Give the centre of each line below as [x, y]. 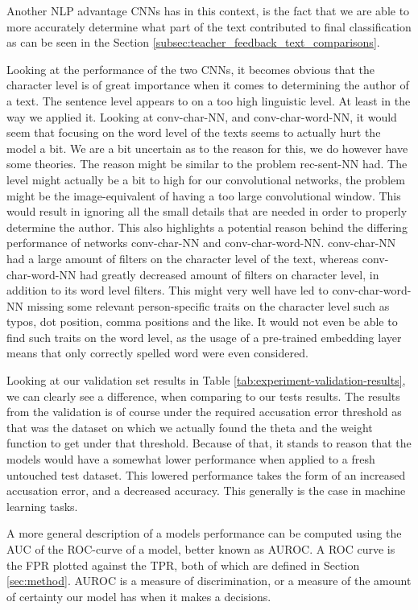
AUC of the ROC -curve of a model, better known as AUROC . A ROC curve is [201, 549]
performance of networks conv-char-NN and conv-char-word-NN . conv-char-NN [201, 243]
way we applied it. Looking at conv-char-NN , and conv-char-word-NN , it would [202, 116]
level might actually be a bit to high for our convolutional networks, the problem [206, 179]
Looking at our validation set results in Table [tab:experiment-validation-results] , [206, 380]
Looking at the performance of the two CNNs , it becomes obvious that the [191, 69]
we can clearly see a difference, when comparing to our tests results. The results [203, 396]
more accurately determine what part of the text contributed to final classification [209, 26]
